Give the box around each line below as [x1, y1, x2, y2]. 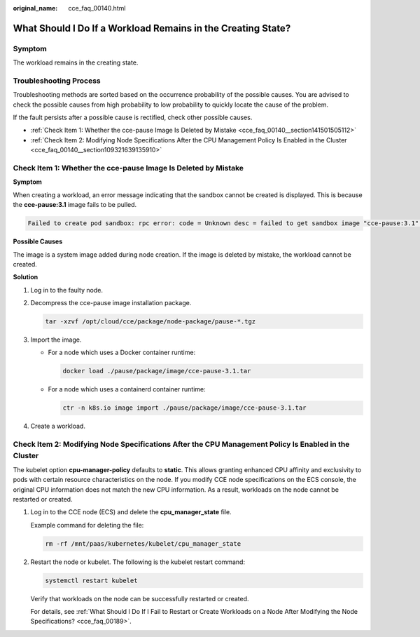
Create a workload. [30, 422, 85, 431]
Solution [13, 273, 38, 281]
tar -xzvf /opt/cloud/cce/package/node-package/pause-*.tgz [45, 318, 256, 326]
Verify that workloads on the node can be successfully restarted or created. [30, 594, 249, 603]
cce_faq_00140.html [68, 4, 126, 12]
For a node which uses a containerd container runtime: [48, 385, 206, 394]
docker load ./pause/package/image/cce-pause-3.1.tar [62, 367, 251, 375]
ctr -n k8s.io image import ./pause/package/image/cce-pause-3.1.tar [62, 404, 307, 412]
